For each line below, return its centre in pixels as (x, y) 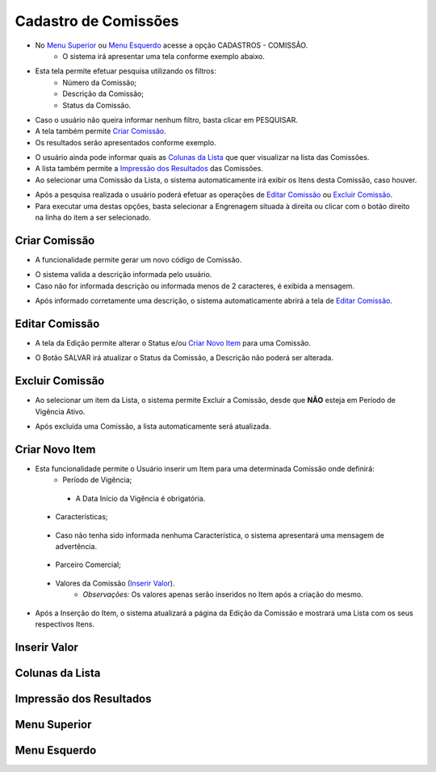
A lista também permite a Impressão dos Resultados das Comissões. (149, 169)
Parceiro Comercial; (88, 564)
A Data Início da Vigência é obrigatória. (140, 498)
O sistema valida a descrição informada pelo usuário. (124, 275)
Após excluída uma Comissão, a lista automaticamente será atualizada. (153, 426)
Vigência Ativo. (60, 411)
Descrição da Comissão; (103, 94)
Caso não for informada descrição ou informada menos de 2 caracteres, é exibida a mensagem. (195, 286)
